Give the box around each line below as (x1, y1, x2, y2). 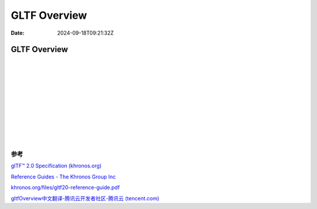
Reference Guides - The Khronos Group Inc (11, 173, 116, 180)
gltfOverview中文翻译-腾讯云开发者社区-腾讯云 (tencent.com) (11, 194, 160, 202)
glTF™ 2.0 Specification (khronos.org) (11, 162, 102, 170)
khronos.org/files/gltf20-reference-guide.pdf (11, 184, 120, 191)
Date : (11, 29, 25, 36)
